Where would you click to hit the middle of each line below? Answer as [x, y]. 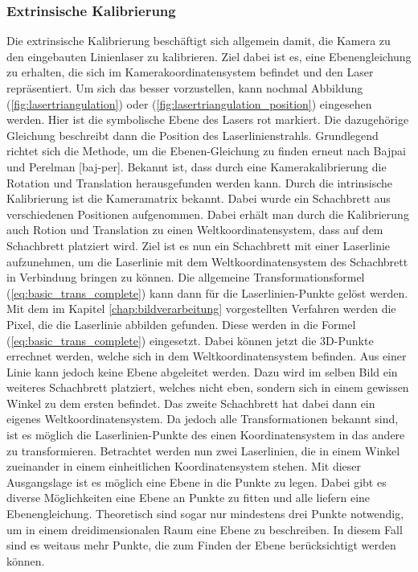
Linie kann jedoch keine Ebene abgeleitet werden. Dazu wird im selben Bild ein [202, 371]
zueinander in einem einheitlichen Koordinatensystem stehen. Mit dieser [184, 466]
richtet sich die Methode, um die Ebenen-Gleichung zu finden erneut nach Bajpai [206, 151]
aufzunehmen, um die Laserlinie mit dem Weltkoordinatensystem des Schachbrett [207, 261]
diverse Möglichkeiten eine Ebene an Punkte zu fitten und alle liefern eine [189, 498]
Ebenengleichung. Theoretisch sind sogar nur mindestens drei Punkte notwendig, [205, 514]
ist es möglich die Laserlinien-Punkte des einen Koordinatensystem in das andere [206, 435]
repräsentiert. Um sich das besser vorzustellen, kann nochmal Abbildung [185, 88]
